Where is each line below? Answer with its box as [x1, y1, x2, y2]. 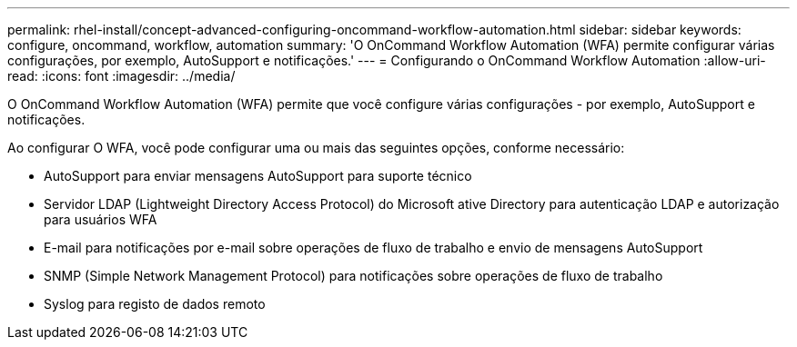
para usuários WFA [44, 212, 157, 227]
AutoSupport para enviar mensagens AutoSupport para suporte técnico [44, 168, 472, 183]
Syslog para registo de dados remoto [44, 296, 266, 312]
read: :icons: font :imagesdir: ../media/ [7, 68, 236, 84]
